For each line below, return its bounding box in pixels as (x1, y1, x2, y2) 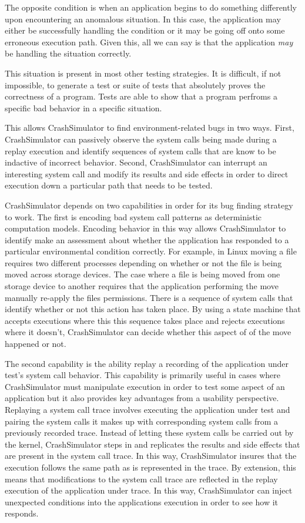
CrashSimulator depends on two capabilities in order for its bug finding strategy (5, 198, 293, 211)
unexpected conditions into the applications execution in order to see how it (5, 495, 279, 508)
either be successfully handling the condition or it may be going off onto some (5, 24, 285, 37)
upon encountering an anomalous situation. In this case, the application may (5, 12, 281, 25)
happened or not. (5, 337, 66, 350)
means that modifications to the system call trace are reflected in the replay (5, 472, 278, 485)
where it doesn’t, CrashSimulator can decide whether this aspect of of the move (5, 326, 291, 338)
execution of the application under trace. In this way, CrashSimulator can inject (5, 484, 293, 496)
